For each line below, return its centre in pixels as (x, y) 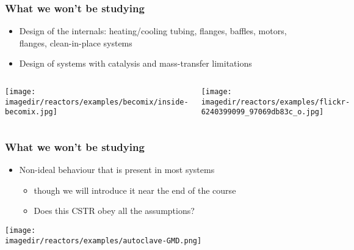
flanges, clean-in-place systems (76, 42)
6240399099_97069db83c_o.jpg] (262, 112)
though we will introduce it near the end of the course (135, 190)
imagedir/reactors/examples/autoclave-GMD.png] (103, 241)
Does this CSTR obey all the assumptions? (114, 211)
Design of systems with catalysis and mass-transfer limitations (135, 63)
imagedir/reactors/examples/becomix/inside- (97, 102)
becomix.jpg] (31, 112)
